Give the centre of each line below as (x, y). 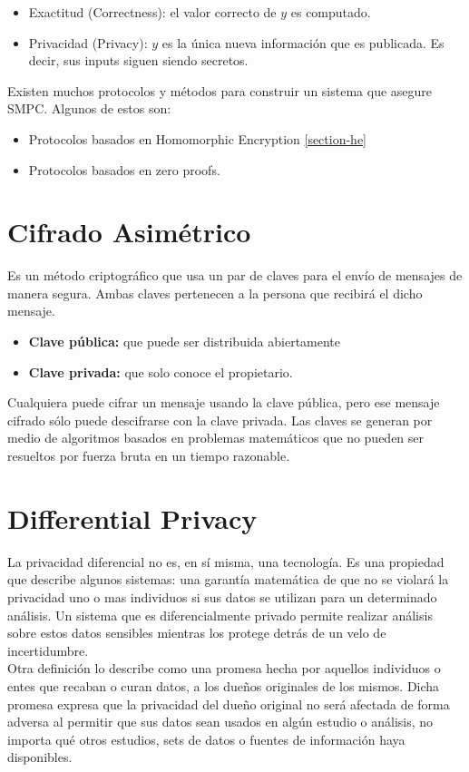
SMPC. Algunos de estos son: (89, 108)
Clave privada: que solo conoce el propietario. (161, 371)
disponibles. (40, 757)
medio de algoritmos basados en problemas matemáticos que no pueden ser (216, 438)
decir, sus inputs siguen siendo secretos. (138, 60)
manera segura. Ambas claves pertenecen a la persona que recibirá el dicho (215, 293)
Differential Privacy (132, 518)
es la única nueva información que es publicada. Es (303, 42)
